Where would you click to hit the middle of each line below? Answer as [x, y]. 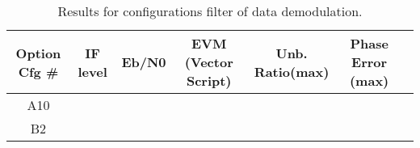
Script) [209, 80]
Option [38, 53]
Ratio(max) [292, 71]
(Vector [209, 62]
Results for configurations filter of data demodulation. [210, 11]
